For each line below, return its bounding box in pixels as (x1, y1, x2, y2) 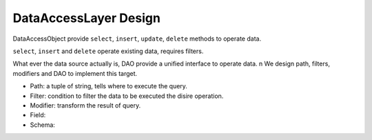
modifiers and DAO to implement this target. (12, 69, 138, 77)
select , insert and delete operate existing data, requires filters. (12, 47, 204, 55)
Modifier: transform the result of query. (30, 101, 141, 110)
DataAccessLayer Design (12, 10, 161, 26)
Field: (30, 111, 46, 119)
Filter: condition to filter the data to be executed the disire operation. (30, 92, 224, 100)
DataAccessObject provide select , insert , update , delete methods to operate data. (12, 34, 262, 43)
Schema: (30, 121, 55, 129)
